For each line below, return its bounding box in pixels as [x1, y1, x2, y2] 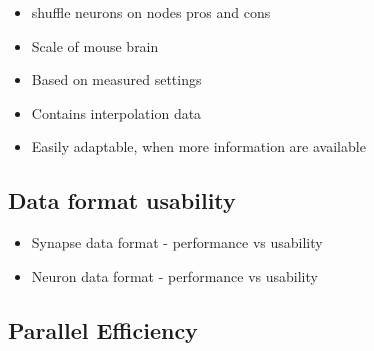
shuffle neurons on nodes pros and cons [31, 2, 271, 22]
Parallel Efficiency [8, 314, 198, 345]
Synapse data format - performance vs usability [31, 232, 323, 253]
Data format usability [8, 185, 236, 216]
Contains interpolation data [31, 102, 202, 123]
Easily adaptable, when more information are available [31, 136, 366, 157]
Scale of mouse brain [31, 35, 159, 56]
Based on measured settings [31, 69, 202, 90]
